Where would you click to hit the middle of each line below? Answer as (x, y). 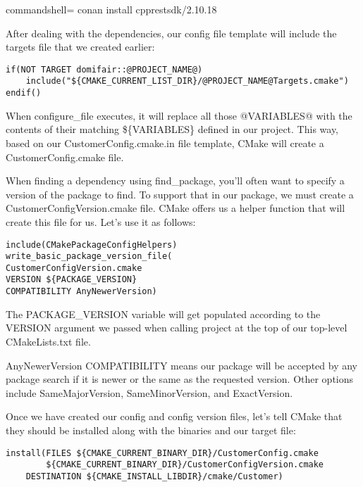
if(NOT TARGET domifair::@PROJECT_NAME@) (104, 69)
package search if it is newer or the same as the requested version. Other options (180, 379)
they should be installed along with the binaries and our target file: (151, 430)
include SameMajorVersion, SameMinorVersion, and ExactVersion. (149, 392)
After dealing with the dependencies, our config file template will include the (171, 33)
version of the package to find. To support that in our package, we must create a (180, 194)
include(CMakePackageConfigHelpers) (92, 245)
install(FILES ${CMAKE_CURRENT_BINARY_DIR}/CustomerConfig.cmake (162, 453)
